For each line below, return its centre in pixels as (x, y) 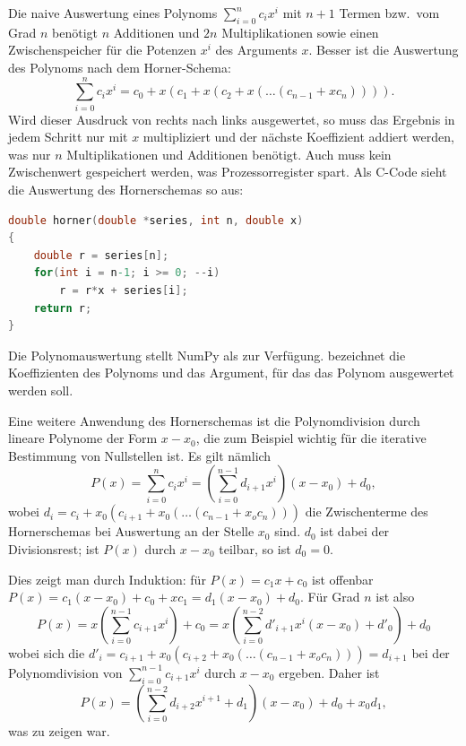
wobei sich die (47, 652)
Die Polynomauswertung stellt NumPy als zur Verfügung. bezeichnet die (207, 355)
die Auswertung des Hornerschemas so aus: (126, 190)
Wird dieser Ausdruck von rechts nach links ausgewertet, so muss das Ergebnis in (232, 119)
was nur (30, 154)
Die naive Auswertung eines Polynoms (113, 13)
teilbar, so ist (255, 548)
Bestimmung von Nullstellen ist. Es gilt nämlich (140, 455)
